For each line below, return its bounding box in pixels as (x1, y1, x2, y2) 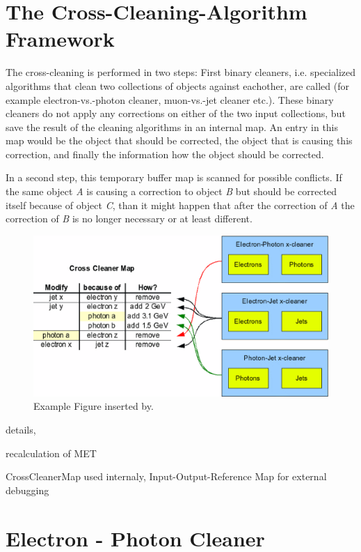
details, (6, 422, 36, 437)
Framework (6, 24, 115, 53)
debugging (6, 482, 49, 497)
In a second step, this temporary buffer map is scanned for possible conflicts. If (6, 170, 342, 185)
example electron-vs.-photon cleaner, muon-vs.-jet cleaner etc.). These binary (6, 92, 334, 107)
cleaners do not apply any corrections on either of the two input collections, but (6, 106, 346, 121)
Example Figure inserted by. (33, 399, 154, 413)
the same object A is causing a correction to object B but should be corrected (6, 184, 337, 199)
